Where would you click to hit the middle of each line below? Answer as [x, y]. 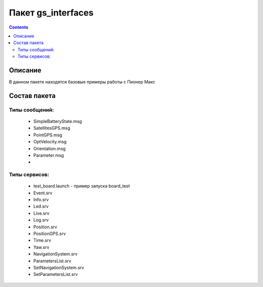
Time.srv [42, 240]
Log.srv [41, 220]
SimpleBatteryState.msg [58, 121]
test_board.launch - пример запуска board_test [82, 186]
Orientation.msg [49, 149]
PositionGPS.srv [49, 234]
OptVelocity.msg [50, 142]
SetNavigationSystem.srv [59, 268]
